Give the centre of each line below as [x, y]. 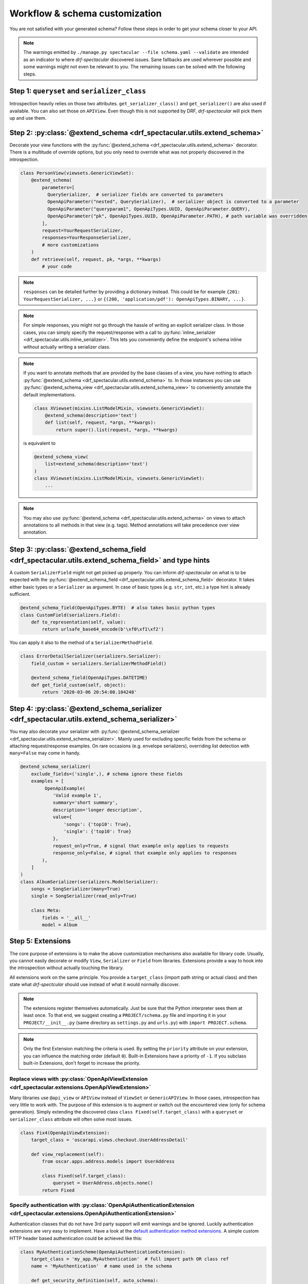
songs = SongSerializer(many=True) [76, 889]
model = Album [60, 925]
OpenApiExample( [65, 788]
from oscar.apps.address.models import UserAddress [108, 1162]
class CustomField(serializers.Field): [70, 615]
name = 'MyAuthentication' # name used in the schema [101, 1266]
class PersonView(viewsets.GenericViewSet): [77, 173]
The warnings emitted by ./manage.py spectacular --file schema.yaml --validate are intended [136, 52]
